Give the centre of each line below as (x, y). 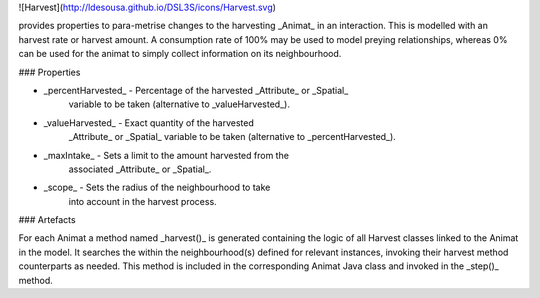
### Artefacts (47, 220)
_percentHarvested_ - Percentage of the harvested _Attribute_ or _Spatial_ (196, 90)
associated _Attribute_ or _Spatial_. (140, 169)
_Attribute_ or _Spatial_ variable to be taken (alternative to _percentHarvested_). (232, 137)
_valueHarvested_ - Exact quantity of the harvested (149, 122)
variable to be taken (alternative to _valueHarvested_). (179, 104)
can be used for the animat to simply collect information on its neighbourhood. (180, 54)
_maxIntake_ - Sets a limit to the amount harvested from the (166, 155)
